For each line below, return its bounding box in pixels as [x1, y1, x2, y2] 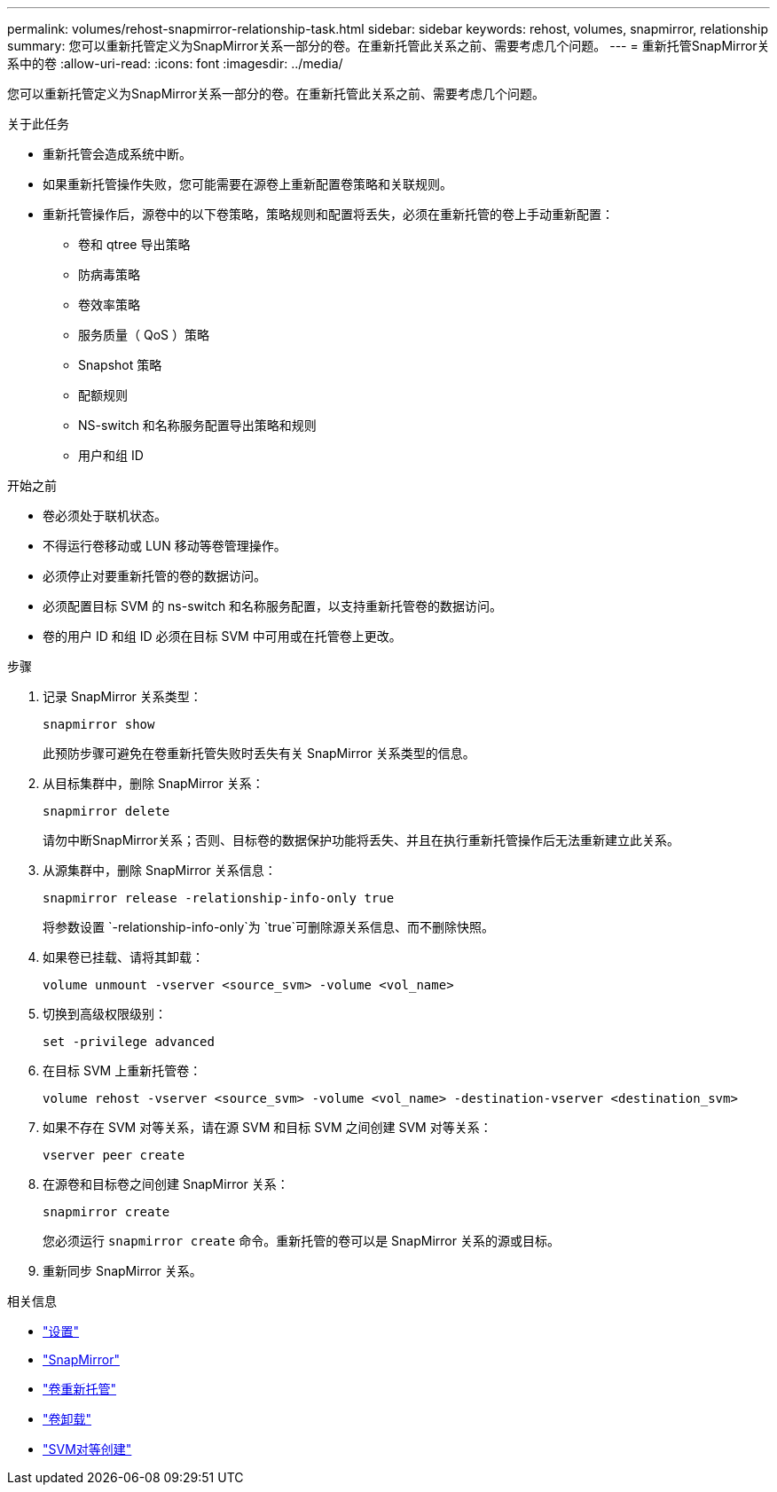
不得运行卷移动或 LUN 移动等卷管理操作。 [43, 538, 286, 553]
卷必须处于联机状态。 [43, 508, 167, 523]
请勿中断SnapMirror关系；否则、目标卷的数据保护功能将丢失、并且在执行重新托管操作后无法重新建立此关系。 [43, 832, 679, 848]
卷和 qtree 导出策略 [78, 237, 191, 252]
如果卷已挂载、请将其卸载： [43, 949, 204, 965]
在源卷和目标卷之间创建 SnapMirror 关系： [43, 1176, 289, 1191]
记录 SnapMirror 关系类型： [43, 689, 202, 704]
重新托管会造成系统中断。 [43, 146, 192, 161]
